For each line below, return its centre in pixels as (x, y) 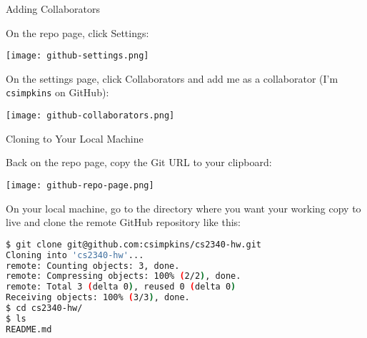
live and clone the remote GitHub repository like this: (123, 222)
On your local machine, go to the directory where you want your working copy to (183, 208)
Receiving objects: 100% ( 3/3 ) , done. (98, 298)
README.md (29, 329)
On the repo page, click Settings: (77, 32)
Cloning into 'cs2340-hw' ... (75, 255)
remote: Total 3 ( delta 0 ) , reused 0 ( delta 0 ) (121, 287)
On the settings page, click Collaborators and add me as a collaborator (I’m (172, 78)
